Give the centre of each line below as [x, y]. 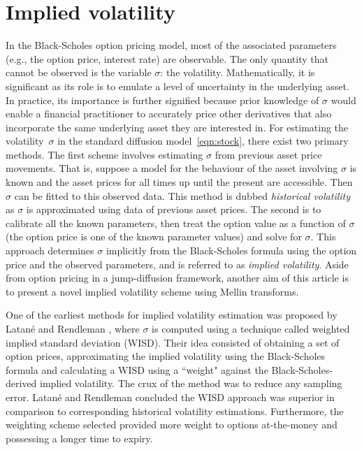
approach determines [50, 251]
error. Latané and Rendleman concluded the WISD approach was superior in [170, 397]
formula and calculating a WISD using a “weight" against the [137, 369]
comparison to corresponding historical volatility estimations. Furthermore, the [175, 411]
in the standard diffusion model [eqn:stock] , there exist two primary [203, 141]
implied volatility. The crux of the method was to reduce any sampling [191, 383]
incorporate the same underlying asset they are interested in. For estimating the [177, 127]
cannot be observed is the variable [79, 72]
